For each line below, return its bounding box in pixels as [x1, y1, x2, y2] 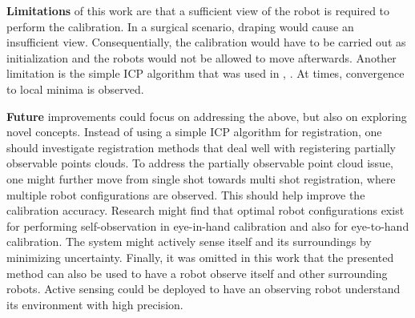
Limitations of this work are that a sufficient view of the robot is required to [6, 2, 390, 18]
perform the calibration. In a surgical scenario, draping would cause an [6, 18, 354, 34]
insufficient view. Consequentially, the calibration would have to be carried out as [6, 34, 406, 50]
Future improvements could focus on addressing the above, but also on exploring [6, 107, 407, 124]
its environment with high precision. [6, 296, 183, 312]
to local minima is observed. [6, 80, 144, 97]
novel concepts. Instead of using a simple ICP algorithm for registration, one [6, 123, 382, 140]
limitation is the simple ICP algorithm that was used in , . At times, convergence [6, 65, 405, 82]
